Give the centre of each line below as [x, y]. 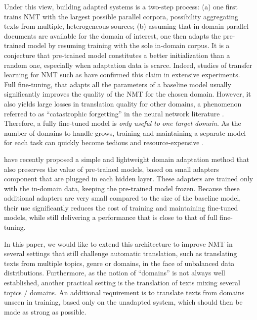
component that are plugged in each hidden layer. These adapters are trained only [128, 179]
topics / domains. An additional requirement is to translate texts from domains [124, 292]
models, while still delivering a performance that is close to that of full [111, 217]
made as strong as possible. [45, 311]
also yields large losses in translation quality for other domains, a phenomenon [123, 103]
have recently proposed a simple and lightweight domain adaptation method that [127, 159]
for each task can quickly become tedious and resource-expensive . [104, 142]
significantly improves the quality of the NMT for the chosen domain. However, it [128, 94]
